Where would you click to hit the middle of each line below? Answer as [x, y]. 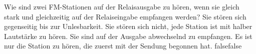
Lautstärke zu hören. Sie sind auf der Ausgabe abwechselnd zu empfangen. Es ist [128, 36]
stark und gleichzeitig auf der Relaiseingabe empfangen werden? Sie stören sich [125, 16]
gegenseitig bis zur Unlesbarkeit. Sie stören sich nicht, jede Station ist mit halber [128, 26]
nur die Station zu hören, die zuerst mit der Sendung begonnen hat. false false [123, 46]
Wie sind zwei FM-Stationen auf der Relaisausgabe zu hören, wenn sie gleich [122, 6]
